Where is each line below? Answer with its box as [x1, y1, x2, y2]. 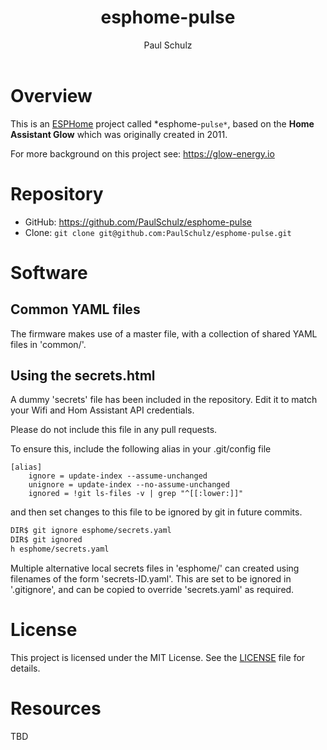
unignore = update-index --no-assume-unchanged [28, 480, 230, 490]
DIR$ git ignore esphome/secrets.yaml [10, 526, 172, 536]
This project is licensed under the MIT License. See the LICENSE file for [10, 652, 306, 663]
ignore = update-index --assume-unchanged [28, 471, 208, 481]
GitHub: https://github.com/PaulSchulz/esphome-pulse [24, 216, 253, 228]
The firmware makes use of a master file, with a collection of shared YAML [10, 327, 318, 340]
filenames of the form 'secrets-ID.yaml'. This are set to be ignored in [10, 573, 292, 585]
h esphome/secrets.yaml [10, 544, 110, 555]
